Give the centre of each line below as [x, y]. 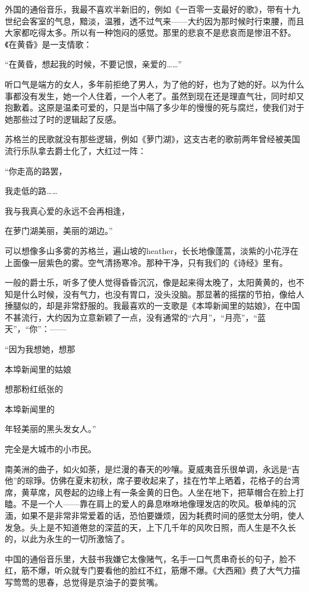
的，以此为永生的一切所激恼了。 [67, 539]
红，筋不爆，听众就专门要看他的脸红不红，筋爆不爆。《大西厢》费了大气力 [148, 570]
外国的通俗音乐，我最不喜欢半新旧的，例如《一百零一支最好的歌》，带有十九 [152, 9]
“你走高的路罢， [36, 170]
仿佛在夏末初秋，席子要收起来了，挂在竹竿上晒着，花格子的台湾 [175, 480]
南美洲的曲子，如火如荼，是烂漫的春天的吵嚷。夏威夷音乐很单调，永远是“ [148, 469]
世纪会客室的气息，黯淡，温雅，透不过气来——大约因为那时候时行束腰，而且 [154, 21]
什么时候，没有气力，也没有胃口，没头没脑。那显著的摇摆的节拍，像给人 [163, 294]
